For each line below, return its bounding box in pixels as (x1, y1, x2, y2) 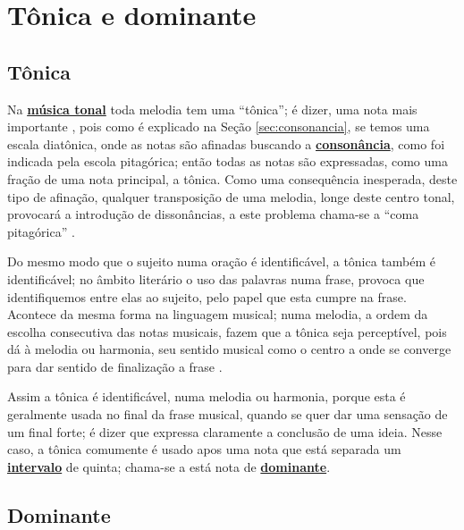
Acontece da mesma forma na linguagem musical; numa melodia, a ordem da (7, 305, 428, 324)
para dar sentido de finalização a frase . (7, 357, 223, 375)
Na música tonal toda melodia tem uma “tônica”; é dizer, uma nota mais (7, 99, 418, 118)
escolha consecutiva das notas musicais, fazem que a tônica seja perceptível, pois (7, 322, 447, 341)
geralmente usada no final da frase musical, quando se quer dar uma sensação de (7, 405, 448, 424)
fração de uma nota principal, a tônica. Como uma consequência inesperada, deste (7, 169, 458, 188)
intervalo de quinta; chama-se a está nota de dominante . (7, 457, 331, 475)
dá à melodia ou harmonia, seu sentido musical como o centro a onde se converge (7, 340, 451, 358)
